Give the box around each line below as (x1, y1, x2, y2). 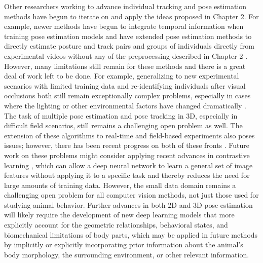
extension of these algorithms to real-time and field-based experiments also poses (4, 130, 255, 140)
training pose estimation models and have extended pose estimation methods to (4, 30, 252, 41)
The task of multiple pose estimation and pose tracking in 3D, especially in (4, 110, 238, 121)
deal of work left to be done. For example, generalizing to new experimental (4, 70, 239, 81)
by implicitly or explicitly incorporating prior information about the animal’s (4, 239, 243, 250)
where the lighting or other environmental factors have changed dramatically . (4, 100, 246, 110)
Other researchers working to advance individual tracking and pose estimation (4, 1, 247, 11)
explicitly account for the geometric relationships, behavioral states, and (4, 219, 228, 230)
